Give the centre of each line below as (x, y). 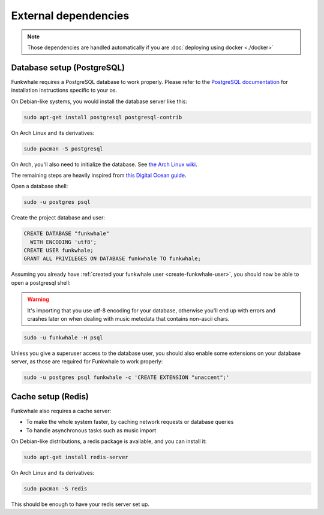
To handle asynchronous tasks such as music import (91, 430)
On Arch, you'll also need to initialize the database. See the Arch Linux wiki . (104, 164)
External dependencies (70, 16)
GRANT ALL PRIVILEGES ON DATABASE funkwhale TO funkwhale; (112, 259)
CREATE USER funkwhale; (59, 251)
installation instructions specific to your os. (64, 91)
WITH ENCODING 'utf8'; (64, 242)
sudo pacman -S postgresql (63, 149)
